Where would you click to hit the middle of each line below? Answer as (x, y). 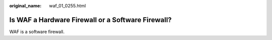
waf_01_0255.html (67, 6)
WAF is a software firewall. (37, 32)
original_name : (25, 6)
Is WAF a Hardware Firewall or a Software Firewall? (91, 20)
